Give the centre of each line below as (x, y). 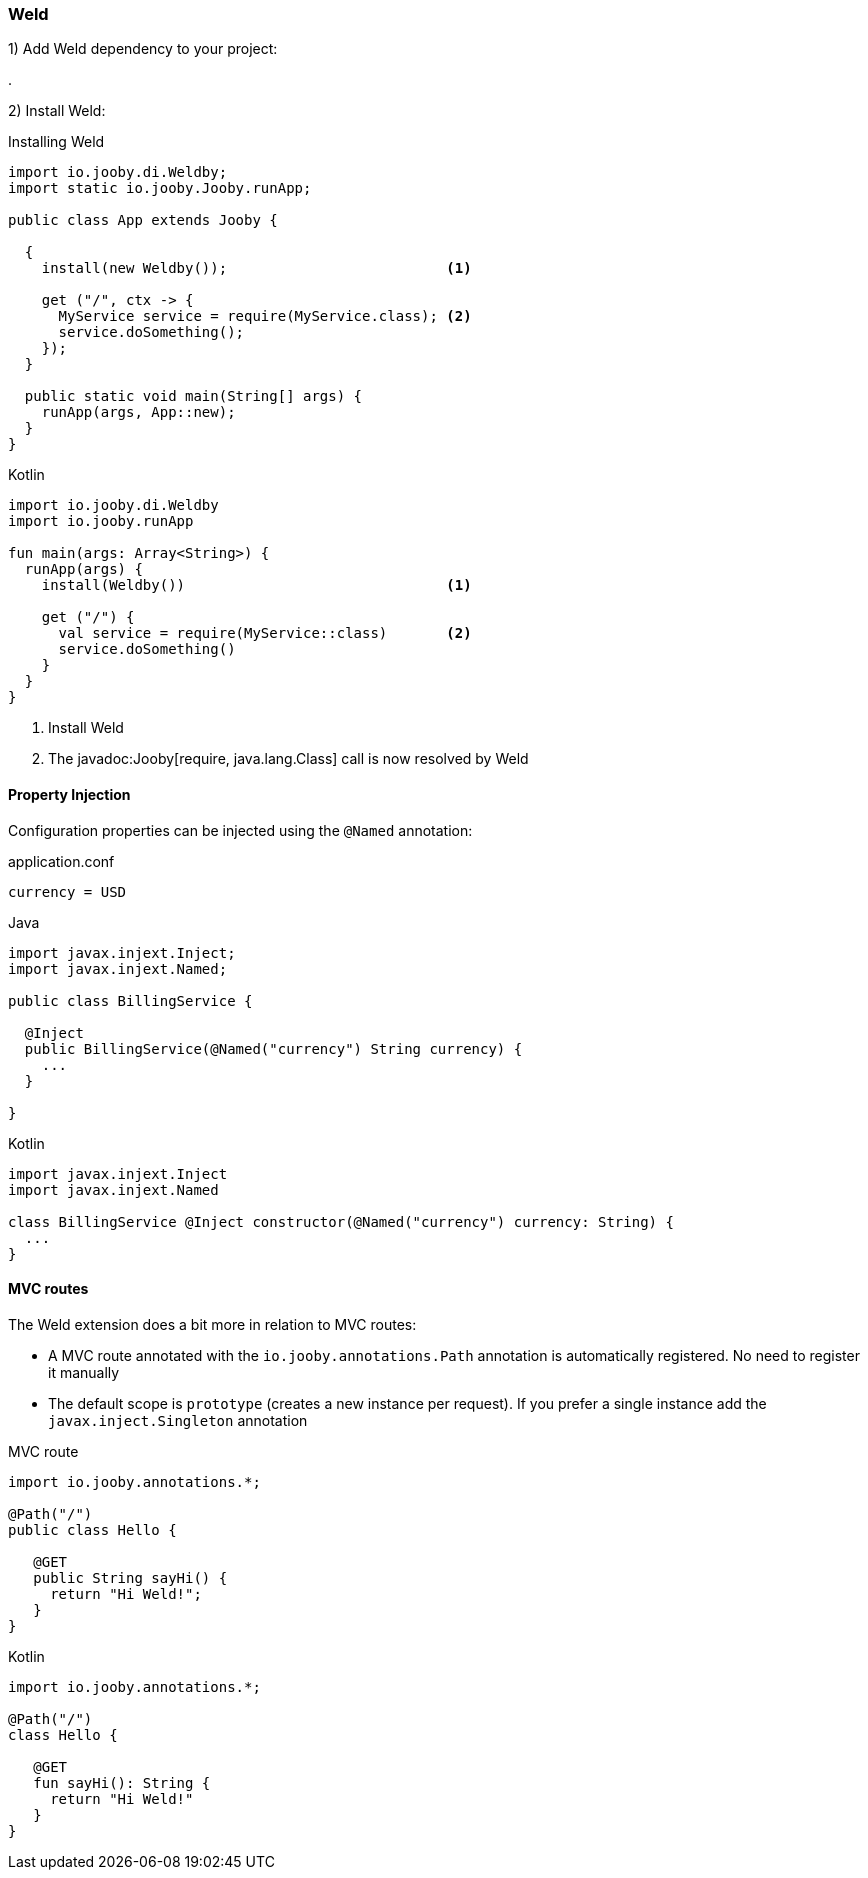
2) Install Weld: (57, 111)
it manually (84, 1372)
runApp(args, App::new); (138, 412)
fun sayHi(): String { (122, 1782)
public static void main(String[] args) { (193, 396)
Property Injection (69, 794)
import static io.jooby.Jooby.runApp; (160, 188)
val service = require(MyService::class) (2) (265, 633)
